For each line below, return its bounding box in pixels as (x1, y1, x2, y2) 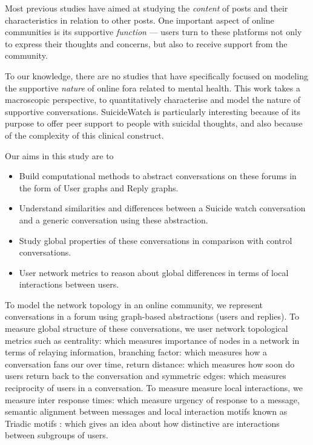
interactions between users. (19, 278, 119, 291)
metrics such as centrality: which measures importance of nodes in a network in (5, 334, 300, 346)
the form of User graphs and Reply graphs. (19, 181, 179, 194)
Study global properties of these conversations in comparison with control (19, 234, 292, 246)
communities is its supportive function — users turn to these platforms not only (5, 25, 302, 38)
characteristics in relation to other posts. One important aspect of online (5, 13, 274, 26)
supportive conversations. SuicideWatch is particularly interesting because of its (5, 105, 301, 117)
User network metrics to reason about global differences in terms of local (19, 266, 289, 279)
